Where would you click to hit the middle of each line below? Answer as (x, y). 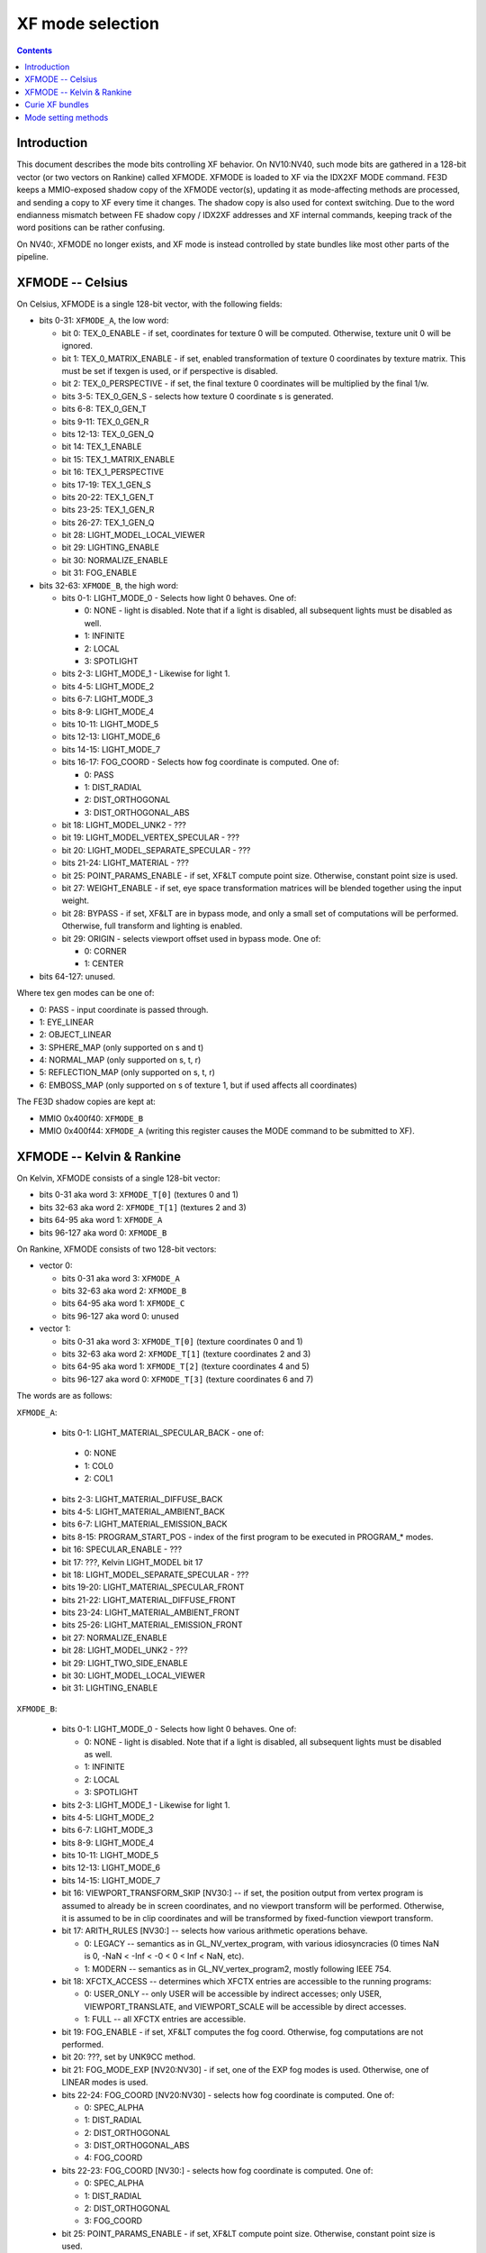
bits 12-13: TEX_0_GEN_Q (108, 433)
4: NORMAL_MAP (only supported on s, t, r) (120, 1060)
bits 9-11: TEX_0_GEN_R (105, 421)
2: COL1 (99, 1479)
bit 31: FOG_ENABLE (99, 573)
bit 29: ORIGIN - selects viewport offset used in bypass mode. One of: (191, 938)
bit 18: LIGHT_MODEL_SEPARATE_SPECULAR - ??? (155, 1574)
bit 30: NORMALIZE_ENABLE (115, 560)
